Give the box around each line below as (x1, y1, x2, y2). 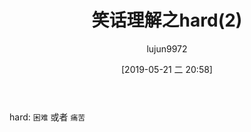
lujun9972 (146, 42, 188, 55)
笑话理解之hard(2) (91, 9, 243, 32)
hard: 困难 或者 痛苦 (9, 111, 86, 123)
